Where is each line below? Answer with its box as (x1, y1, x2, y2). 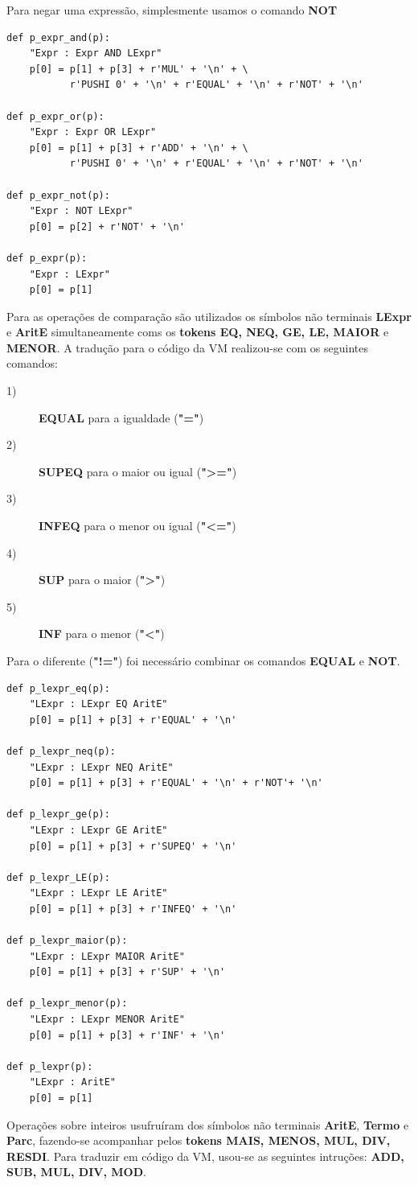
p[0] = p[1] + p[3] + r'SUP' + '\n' (29, 966, 226, 978)
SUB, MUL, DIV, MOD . (6, 1163, 146, 1180)
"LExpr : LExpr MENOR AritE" (29, 1014, 185, 1026)
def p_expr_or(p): (6, 110, 104, 122)
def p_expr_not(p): (6, 189, 110, 201)
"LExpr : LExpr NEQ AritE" (29, 761, 174, 773)
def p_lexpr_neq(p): (6, 745, 117, 757)
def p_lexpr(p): (6, 1060, 93, 1072)
